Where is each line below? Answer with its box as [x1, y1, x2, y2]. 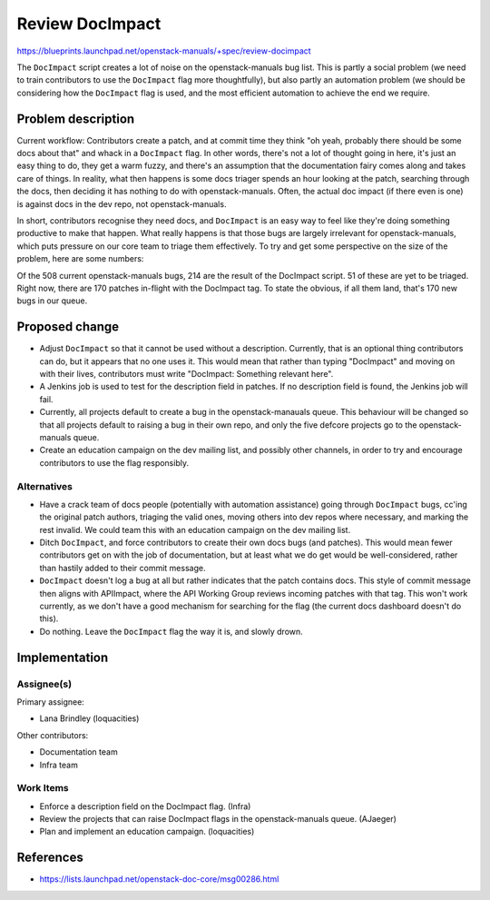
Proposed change [16, 319, 120, 335]
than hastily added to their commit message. [39, 562, 206, 573]
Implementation [16, 649, 109, 665]
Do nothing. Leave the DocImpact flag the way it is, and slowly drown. [39, 626, 303, 637]
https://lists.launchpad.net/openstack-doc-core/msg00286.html [39, 874, 279, 885]
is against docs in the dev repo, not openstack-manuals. [16, 198, 227, 209]
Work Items [16, 782, 69, 795]
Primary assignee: [16, 696, 85, 707]
